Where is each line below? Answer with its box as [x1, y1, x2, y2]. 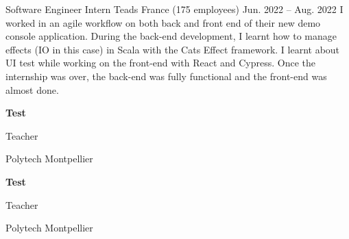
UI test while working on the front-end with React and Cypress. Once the [5, 55, 316, 70]
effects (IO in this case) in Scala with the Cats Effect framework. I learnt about [5, 42, 340, 56]
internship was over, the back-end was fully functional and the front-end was [5, 68, 327, 83]
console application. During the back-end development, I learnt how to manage [5, 29, 337, 43]
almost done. [5, 82, 59, 97]
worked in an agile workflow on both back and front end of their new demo [5, 15, 321, 29]
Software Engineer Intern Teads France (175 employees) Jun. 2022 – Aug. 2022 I [5, 2, 344, 16]
